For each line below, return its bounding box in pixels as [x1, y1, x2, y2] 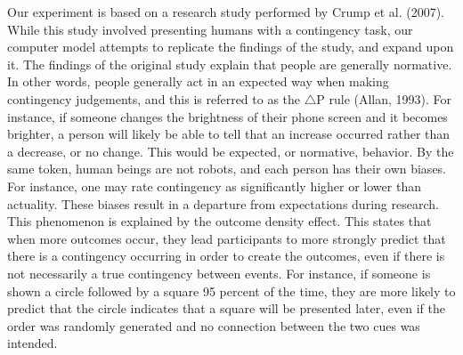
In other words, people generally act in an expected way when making [7, 72, 389, 91]
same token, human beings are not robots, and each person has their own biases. [7, 159, 447, 178]
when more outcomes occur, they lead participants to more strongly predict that [7, 229, 446, 247]
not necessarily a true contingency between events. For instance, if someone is [7, 263, 431, 282]
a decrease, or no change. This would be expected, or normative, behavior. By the [7, 141, 454, 160]
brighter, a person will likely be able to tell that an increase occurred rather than [7, 125, 451, 143]
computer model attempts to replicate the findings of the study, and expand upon [7, 37, 454, 56]
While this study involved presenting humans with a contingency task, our [7, 20, 413, 38]
